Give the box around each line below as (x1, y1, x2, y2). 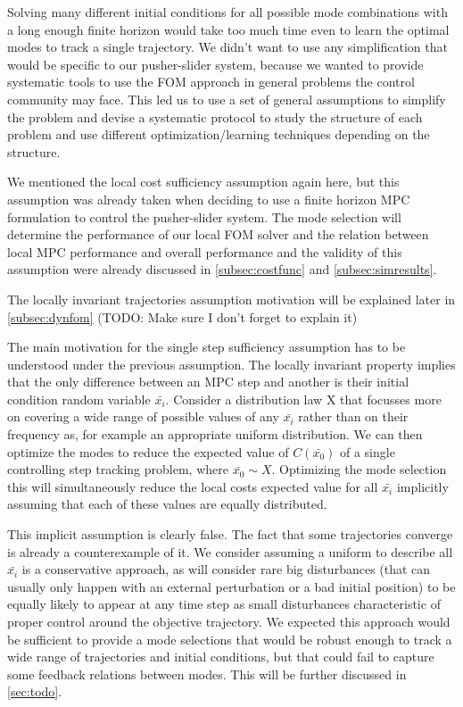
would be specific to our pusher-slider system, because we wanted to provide (7, 54, 424, 73)
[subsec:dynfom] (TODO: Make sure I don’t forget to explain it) (7, 307, 358, 326)
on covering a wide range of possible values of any (7, 407, 279, 426)
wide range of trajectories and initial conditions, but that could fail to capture (7, 647, 434, 666)
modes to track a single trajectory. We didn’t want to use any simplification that (7, 37, 448, 56)
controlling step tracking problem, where (7, 460, 228, 478)
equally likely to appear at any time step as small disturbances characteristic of (7, 595, 441, 613)
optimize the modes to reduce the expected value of (7, 442, 289, 461)
